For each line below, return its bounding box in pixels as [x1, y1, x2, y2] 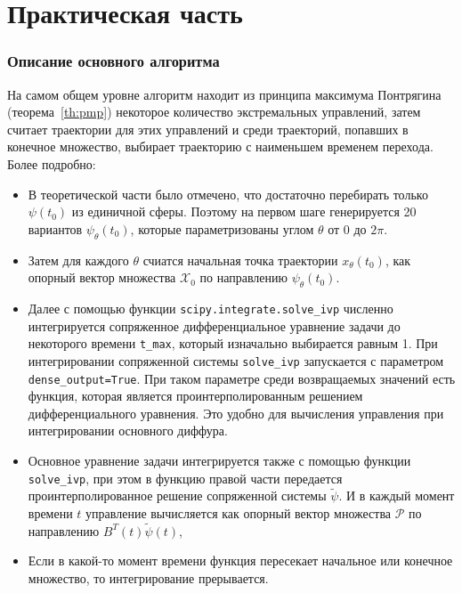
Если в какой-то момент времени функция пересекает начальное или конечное [28, 551, 453, 570]
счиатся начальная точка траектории [142, 250, 338, 269]
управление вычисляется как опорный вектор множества [85, 504, 392, 522]
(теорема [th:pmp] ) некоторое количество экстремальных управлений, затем [7, 102, 421, 121]
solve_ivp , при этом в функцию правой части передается [28, 468, 343, 487]
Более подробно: [7, 154, 96, 173]
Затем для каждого [28, 250, 129, 269]
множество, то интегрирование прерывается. [28, 569, 269, 587]
